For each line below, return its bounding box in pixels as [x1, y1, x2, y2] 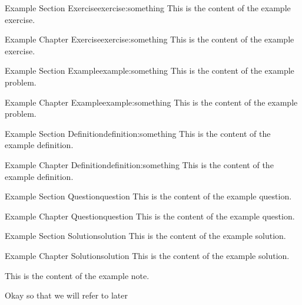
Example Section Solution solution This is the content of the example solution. [5, 229, 286, 242]
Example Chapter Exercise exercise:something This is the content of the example [5, 33, 294, 45]
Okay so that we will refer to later [5, 289, 128, 301]
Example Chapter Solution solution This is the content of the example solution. [5, 249, 290, 261]
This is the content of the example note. [5, 269, 150, 281]
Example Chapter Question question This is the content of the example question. [5, 209, 295, 222]
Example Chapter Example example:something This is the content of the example [5, 96, 298, 108]
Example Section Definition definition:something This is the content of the [5, 127, 271, 139]
